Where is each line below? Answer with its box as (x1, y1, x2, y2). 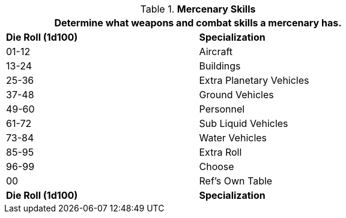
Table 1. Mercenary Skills (140, 3, 256, 15)
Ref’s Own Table (199, 175, 273, 187)
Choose (199, 161, 234, 172)
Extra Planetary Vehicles (199, 74, 309, 86)
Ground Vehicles (199, 89, 274, 101)
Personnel (199, 103, 245, 115)
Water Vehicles (199, 132, 267, 144)
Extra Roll (199, 146, 242, 158)
